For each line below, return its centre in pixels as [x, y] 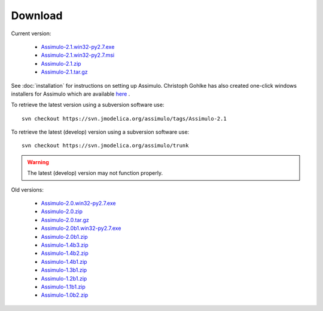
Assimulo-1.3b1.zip [64, 270]
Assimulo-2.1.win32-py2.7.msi [78, 55]
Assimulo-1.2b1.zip [64, 278]
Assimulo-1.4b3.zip [65, 245]
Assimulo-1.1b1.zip [63, 287]
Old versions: [28, 190]
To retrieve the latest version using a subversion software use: [88, 105]
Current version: [31, 33]
